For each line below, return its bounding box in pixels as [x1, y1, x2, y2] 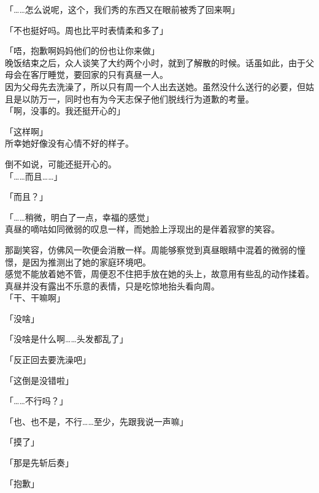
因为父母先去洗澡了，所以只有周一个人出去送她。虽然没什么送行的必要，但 [5, 80, 306, 93]
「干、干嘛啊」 [5, 291, 65, 304]
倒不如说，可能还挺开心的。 [5, 157, 117, 170]
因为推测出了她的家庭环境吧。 [30, 255, 151, 268]
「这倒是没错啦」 [5, 373, 74, 386]
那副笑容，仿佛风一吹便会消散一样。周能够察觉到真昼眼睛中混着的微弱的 [5, 243, 297, 256]
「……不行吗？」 [5, 394, 68, 407]
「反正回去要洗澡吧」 [5, 353, 91, 366]
